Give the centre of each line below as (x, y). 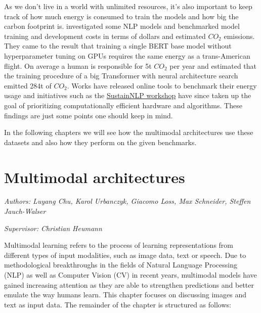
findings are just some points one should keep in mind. (89, 115)
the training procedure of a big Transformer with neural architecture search (121, 76)
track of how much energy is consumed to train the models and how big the (121, 16)
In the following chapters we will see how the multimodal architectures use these (129, 132)
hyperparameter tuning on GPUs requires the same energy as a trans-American (127, 55)
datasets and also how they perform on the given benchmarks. (100, 142)
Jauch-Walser (25, 211)
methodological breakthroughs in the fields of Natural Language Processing (121, 265)
